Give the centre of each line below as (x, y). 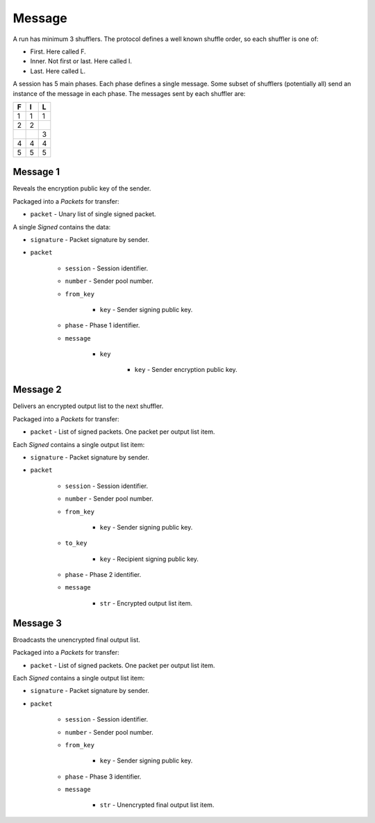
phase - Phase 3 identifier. (103, 776)
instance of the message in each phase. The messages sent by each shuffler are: (129, 93)
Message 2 (37, 390)
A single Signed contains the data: (62, 227)
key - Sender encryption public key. (186, 370)
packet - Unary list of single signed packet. (93, 214)
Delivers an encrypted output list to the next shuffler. (88, 406)
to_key (76, 543)
